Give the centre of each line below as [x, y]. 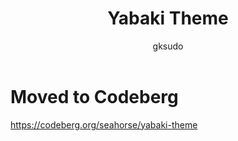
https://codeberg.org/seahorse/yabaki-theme [104, 124]
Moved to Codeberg [94, 96]
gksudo [168, 46]
